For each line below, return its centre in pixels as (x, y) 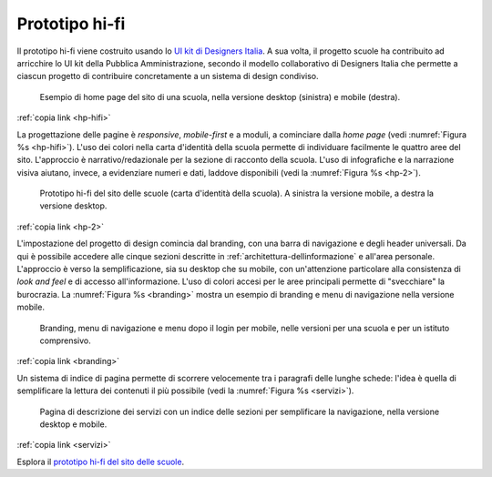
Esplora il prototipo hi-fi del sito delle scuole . (101, 462)
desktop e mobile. (73, 424)
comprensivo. (65, 340)
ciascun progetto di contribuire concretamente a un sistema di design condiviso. (168, 76)
